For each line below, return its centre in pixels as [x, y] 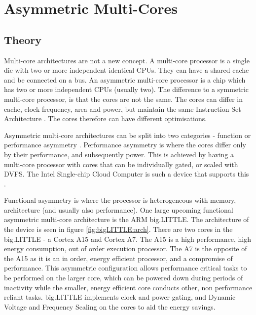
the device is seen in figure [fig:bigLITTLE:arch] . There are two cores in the [118, 229]
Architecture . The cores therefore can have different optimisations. [106, 118]
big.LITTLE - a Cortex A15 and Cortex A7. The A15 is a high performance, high [128, 239]
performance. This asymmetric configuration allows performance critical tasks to [126, 268]
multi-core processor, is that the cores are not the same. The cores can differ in [124, 99]
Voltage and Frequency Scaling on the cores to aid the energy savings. [110, 306]
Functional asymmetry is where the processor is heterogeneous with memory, [120, 200]
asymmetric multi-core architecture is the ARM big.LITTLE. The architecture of [127, 219]
